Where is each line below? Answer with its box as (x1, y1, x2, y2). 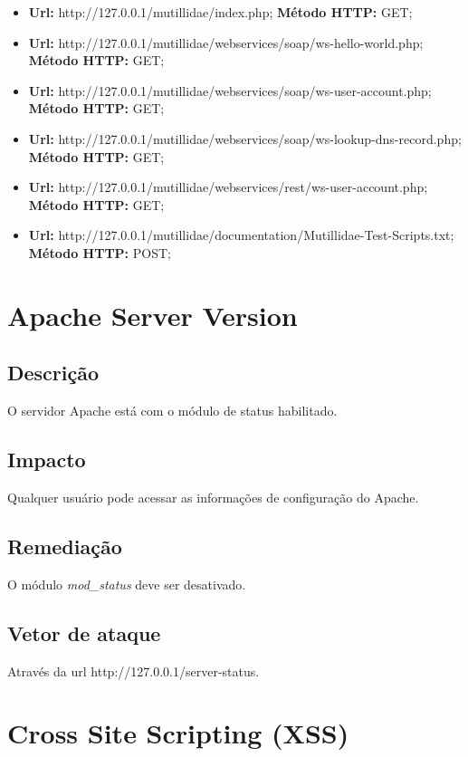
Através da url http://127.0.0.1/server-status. (7, 661, 260, 680)
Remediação (7, 532, 122, 560)
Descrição (7, 359, 100, 387)
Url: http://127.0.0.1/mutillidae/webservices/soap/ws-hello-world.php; (28, 33, 424, 52)
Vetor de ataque (7, 618, 161, 647)
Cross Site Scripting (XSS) (7, 714, 349, 752)
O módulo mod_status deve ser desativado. (7, 574, 246, 593)
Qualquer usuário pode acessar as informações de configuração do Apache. (7, 487, 419, 506)
